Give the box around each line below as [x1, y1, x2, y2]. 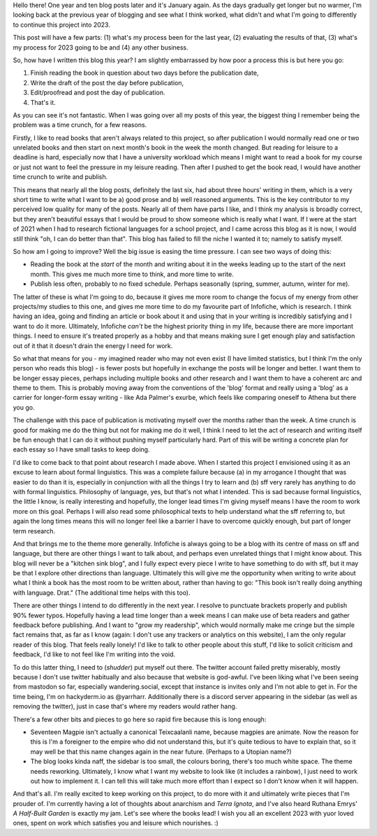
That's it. [30, 98, 56, 106]
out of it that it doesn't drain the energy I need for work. [13, 341, 173, 349]
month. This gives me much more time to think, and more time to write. [30, 270, 234, 278]
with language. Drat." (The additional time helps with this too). [13, 588, 191, 597]
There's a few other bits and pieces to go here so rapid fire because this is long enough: [13, 715, 267, 723]
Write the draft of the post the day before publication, [30, 78, 184, 87]
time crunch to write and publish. [13, 173, 108, 181]
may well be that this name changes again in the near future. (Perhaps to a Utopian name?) [30, 747, 293, 756]
